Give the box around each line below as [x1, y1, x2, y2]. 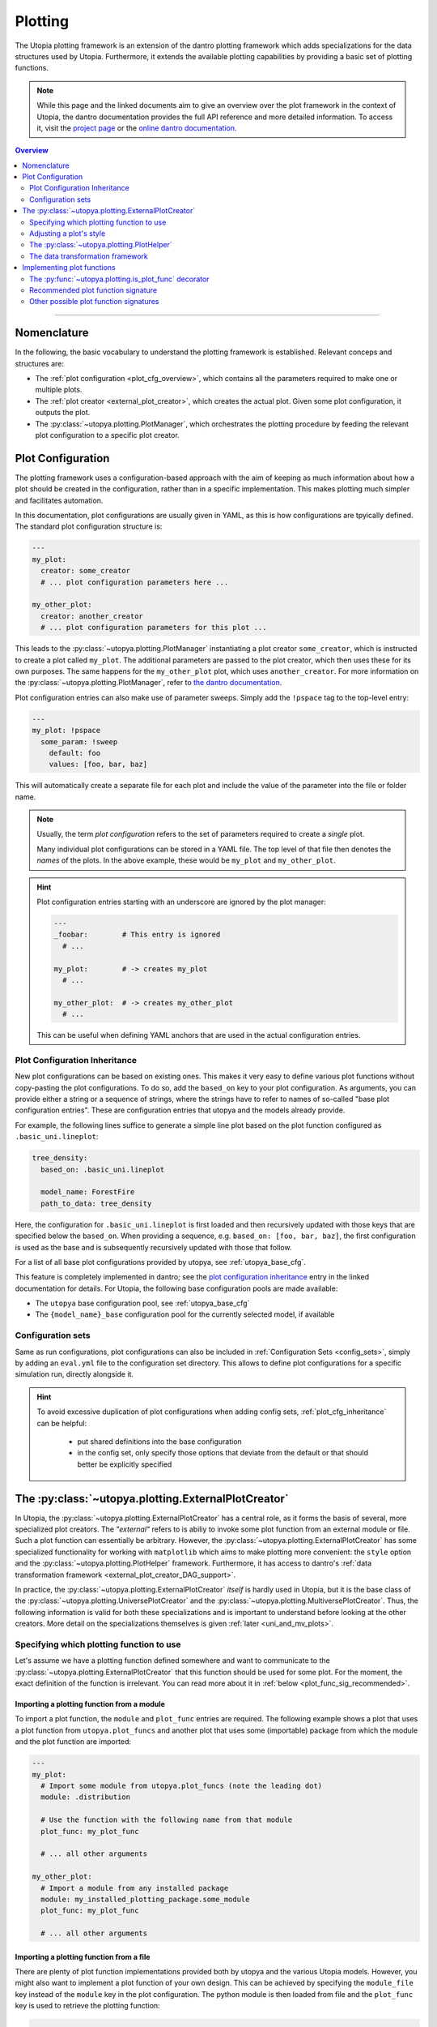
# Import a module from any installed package [40, 1883, 229, 1892]
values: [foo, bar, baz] [49, 760, 148, 769]
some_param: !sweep [40, 737, 118, 746]
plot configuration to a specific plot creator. [35, 431, 180, 439]
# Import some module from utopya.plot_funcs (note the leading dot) [40, 1781, 323, 1790]
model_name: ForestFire [40, 1188, 135, 1197]
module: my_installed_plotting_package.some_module [40, 1894, 250, 1904]
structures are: [15, 358, 64, 368]
